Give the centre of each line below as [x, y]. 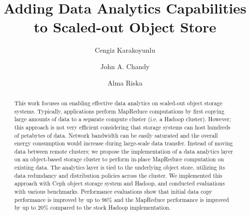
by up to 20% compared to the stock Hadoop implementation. [93, 208]
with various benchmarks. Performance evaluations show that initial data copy [113, 192]
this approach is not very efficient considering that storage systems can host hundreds [122, 127]
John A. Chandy [125, 66]
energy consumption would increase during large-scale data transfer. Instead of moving [124, 143]
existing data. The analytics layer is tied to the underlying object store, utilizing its [120, 167]
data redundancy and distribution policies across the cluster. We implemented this [118, 175]
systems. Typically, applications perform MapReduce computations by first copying [119, 111]
